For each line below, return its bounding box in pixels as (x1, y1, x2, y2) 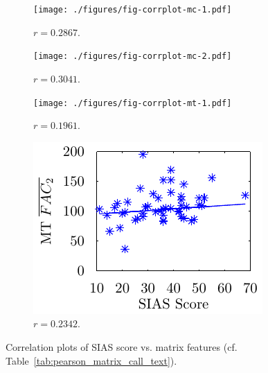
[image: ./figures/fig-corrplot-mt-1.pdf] (33, 98, 232, 108)
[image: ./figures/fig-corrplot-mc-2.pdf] (33, 51, 232, 62)
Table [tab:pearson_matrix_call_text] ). (6, 353, 177, 367)
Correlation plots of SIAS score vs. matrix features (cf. (6, 339, 238, 354)
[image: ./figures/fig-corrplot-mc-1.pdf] (33, 5, 232, 15)
